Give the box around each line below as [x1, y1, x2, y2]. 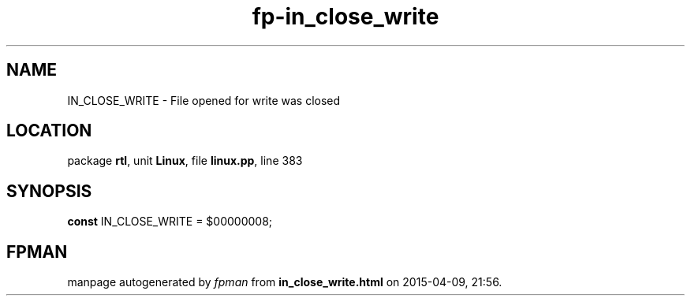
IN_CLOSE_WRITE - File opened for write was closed [67, 93, 341, 107]
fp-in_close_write [252, 3, 439, 30]
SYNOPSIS [6, 181, 92, 201]
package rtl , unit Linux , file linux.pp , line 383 [67, 154, 303, 168]
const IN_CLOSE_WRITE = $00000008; [67, 214, 273, 229]
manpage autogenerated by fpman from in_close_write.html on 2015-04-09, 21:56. [67, 275, 502, 289]
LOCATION [6, 121, 92, 141]
